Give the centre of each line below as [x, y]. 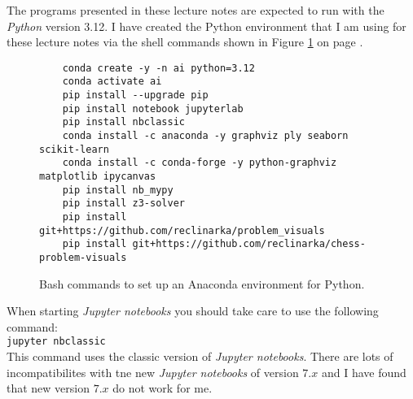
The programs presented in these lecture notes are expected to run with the [196, 10]
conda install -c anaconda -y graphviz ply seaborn [205, 136]
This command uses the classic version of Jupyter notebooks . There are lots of [200, 356]
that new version [48, 388]
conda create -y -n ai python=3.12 [158, 68]
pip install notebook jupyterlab [153, 108]
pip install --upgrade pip [135, 95]
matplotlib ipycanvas [98, 177]
